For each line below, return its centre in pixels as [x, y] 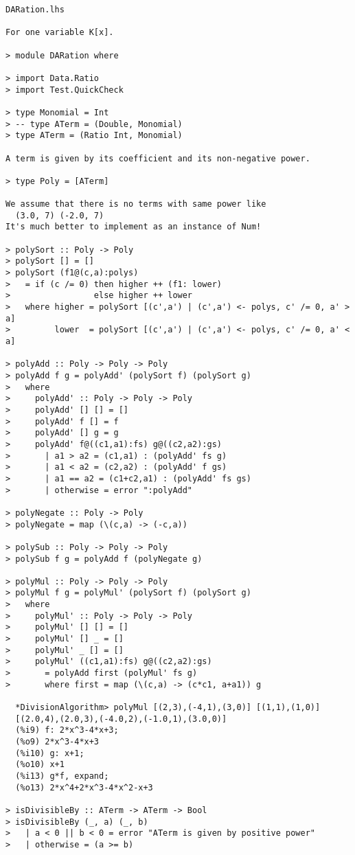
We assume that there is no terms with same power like [136, 204]
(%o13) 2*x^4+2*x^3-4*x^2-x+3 [84, 787]
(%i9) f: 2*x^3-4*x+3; [67, 730]
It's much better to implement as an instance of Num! [134, 227]
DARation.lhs [35, 10]
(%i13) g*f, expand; [62, 776]
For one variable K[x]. [60, 33]
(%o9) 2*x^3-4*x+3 [57, 742]
